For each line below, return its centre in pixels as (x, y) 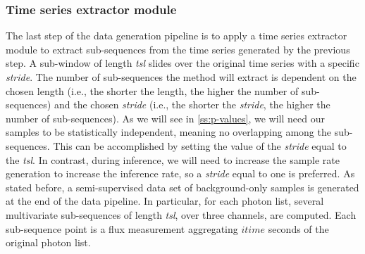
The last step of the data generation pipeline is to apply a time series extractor (177, 36)
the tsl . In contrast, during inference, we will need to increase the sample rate (173, 159)
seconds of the (298, 228)
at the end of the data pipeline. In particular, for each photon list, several (165, 201)
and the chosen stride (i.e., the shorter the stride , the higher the (192, 104)
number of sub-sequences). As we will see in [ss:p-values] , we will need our (165, 118)
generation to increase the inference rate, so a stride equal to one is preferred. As (180, 173)
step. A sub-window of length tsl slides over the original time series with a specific (182, 63)
